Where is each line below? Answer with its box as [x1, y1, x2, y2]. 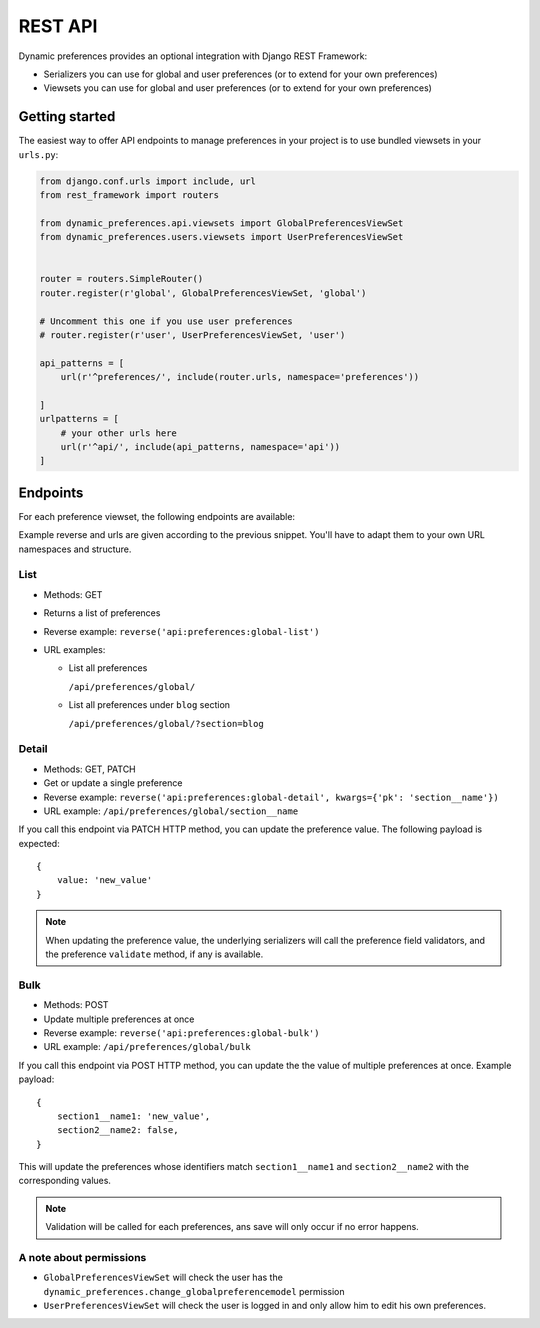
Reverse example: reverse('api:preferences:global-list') [43, 625, 320, 637]
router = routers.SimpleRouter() [39, 273, 204, 285]
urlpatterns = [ [39, 413, 120, 425]
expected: [18, 837, 60, 849]
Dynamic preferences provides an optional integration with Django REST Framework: [18, 50, 368, 62]
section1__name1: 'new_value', [56, 1110, 211, 1122]
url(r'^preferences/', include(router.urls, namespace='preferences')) [60, 371, 420, 383]
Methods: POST [43, 999, 109, 1011]
